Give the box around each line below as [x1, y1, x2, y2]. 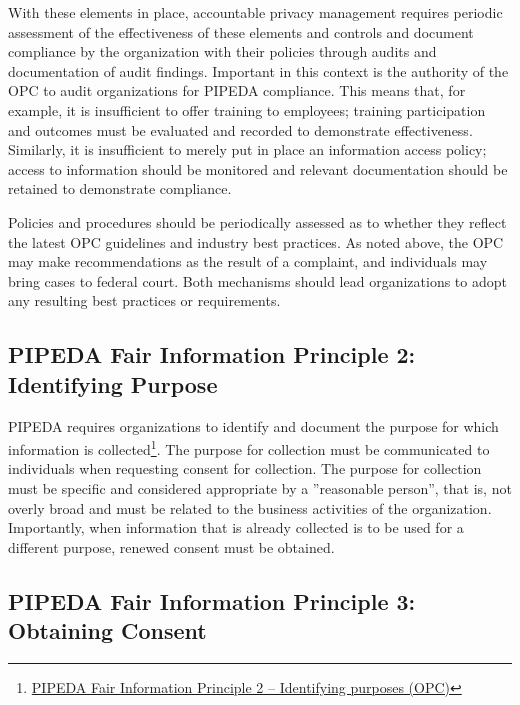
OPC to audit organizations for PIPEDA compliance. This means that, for [8, 80, 466, 101]
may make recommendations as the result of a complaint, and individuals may [8, 251, 488, 272]
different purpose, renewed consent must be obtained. [8, 536, 335, 557]
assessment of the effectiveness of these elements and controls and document [8, 21, 474, 42]
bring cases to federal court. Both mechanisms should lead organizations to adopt [8, 270, 507, 291]
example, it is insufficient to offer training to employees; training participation [8, 99, 486, 120]
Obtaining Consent [8, 615, 207, 646]
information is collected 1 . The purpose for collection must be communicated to [8, 436, 490, 459]
